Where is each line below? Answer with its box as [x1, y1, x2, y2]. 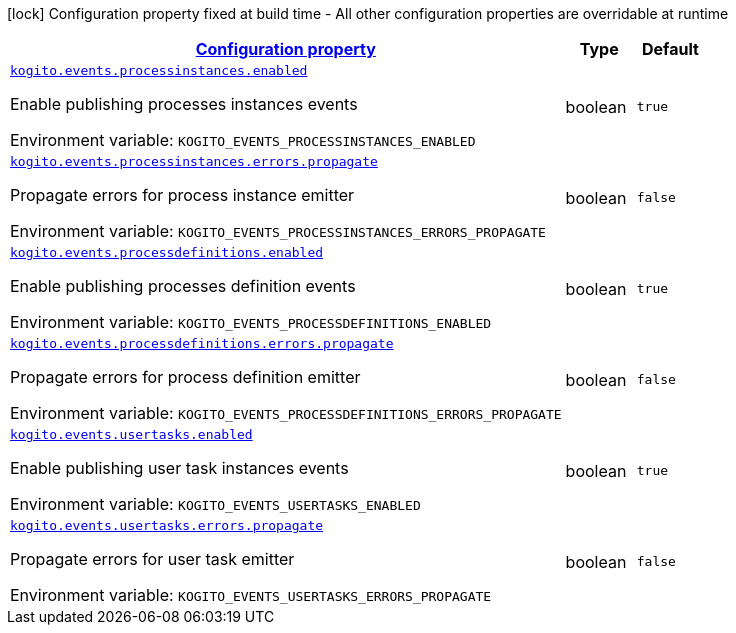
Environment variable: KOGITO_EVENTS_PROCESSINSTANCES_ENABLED [10, 130, 476, 150]
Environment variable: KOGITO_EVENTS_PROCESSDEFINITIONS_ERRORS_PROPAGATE [10, 403, 562, 423]
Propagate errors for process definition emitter [10, 367, 361, 387]
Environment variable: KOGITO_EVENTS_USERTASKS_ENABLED [10, 494, 421, 514]
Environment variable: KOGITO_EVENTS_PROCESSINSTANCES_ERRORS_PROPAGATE [10, 221, 546, 241]
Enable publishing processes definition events [10, 276, 356, 296]
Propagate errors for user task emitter [10, 549, 295, 569]
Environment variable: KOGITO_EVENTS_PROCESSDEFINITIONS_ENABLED [10, 312, 492, 332]
